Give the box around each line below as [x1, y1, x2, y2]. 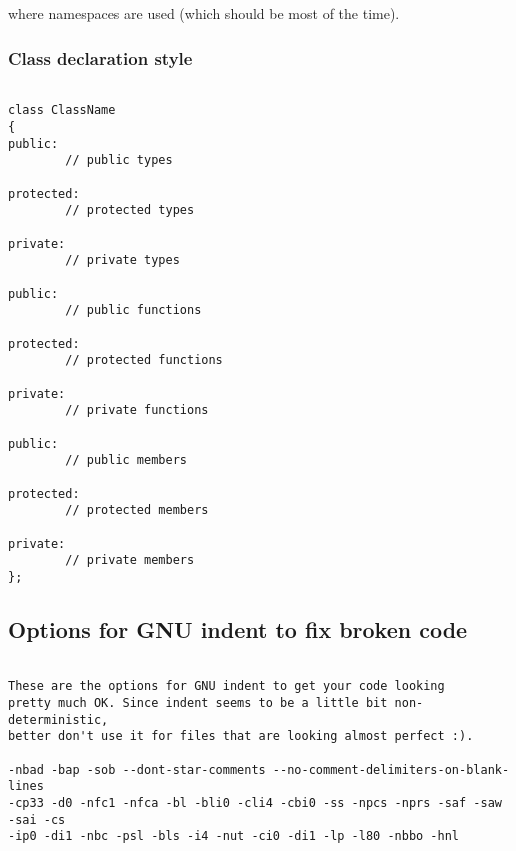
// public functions [65, 303, 202, 318]
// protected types [65, 203, 195, 218]
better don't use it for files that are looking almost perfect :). [8, 729, 474, 744]
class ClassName [8, 103, 116, 118]
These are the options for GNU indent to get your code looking [8, 679, 445, 694]
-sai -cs [8, 812, 66, 827]
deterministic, [8, 712, 109, 727]
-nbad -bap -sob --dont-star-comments [8, 762, 266, 777]
